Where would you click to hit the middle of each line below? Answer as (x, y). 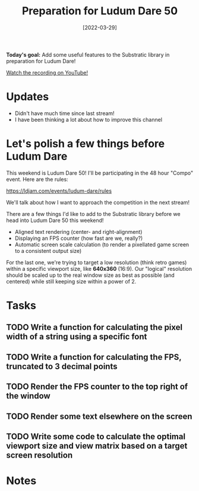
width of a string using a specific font (77, 337)
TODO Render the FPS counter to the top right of (97, 387)
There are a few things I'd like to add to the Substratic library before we (93, 214)
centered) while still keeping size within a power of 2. (71, 281)
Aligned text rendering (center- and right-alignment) (78, 231)
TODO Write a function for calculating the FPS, (94, 357)
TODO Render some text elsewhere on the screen (99, 416)
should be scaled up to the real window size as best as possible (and (91, 275)
